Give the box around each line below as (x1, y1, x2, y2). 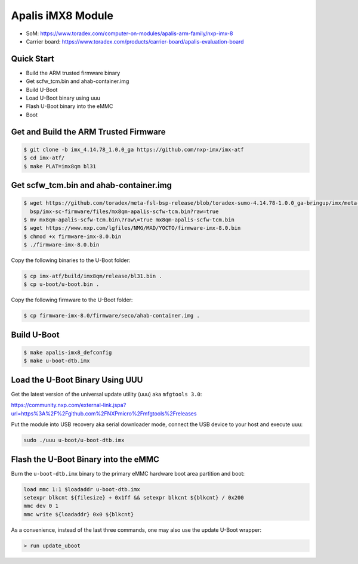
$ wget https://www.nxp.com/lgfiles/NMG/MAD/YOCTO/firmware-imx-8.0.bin (23, 224, 241, 232)
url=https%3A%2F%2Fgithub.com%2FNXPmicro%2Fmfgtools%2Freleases (11, 409, 197, 417)
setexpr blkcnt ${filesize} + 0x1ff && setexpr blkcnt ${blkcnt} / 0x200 (23, 494, 244, 501)
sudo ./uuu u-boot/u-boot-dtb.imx (23, 437, 125, 444)
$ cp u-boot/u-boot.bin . (23, 281, 100, 288)
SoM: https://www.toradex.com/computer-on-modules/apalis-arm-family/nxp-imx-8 (26, 30, 233, 37)
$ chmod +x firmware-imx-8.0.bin (23, 233, 122, 240)
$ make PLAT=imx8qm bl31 (23, 163, 97, 169)
